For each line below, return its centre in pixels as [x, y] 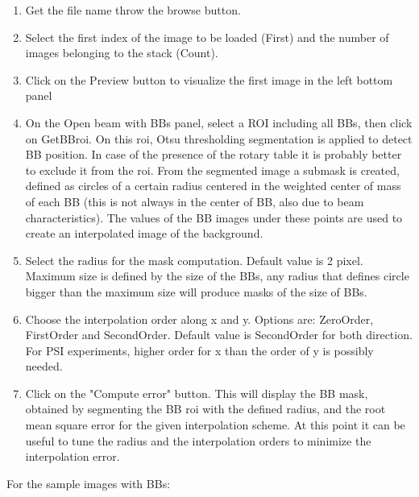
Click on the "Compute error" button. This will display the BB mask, [197, 393]
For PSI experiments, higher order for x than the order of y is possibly [199, 350]
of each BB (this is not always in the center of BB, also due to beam [195, 201]
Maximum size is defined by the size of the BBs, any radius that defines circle [217, 276]
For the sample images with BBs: [89, 483]
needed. [44, 366]
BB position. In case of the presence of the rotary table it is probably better [214, 154]
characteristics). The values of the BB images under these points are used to [214, 217]
